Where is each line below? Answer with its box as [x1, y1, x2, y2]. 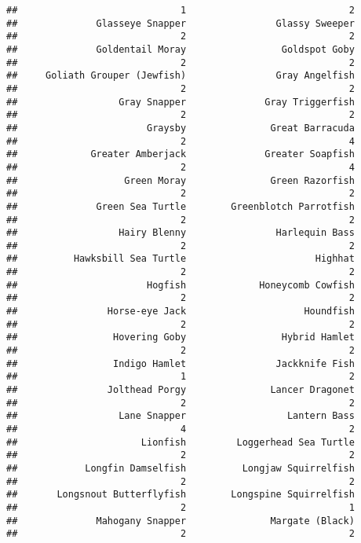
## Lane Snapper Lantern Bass [6, 410, 355, 422]
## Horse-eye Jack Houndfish [6, 306, 355, 317]
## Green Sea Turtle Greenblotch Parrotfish [6, 200, 355, 212]
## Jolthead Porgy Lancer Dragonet [6, 384, 355, 396]
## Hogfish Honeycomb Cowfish [6, 279, 355, 291]
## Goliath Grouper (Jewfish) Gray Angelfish [6, 70, 355, 82]
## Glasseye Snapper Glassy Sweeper [6, 17, 355, 29]
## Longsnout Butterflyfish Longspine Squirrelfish [6, 489, 355, 501]
